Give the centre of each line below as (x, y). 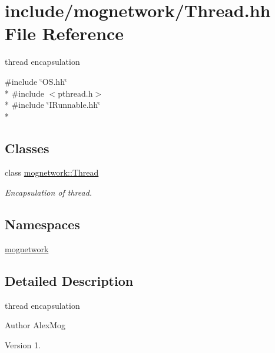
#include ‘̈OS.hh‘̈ (36, 81)
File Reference (64, 33)
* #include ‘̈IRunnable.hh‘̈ (53, 105)
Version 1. (23, 344)
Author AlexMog (35, 325)
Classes (27, 148)
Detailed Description (69, 280)
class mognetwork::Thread (52, 172)
